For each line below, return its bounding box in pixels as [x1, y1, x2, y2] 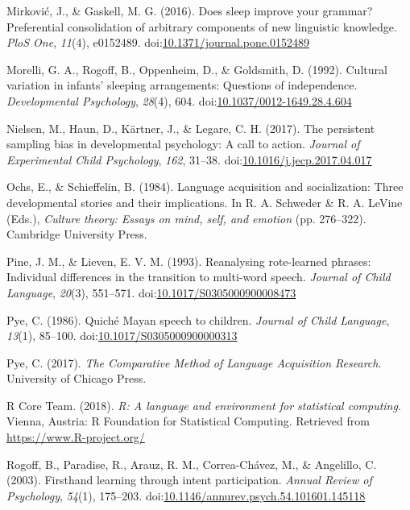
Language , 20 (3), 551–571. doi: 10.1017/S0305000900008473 [6, 284, 296, 301]
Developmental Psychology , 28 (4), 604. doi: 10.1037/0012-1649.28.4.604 [6, 92, 352, 109]
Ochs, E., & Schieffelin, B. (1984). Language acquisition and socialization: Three [6, 178, 404, 195]
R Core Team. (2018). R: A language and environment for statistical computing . [6, 396, 401, 413]
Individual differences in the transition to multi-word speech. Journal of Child [6, 268, 391, 285]
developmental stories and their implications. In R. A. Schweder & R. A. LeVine [6, 193, 403, 210]
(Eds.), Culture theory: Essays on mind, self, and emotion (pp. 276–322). [6, 209, 367, 226]
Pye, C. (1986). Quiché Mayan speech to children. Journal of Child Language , [6, 311, 390, 328]
